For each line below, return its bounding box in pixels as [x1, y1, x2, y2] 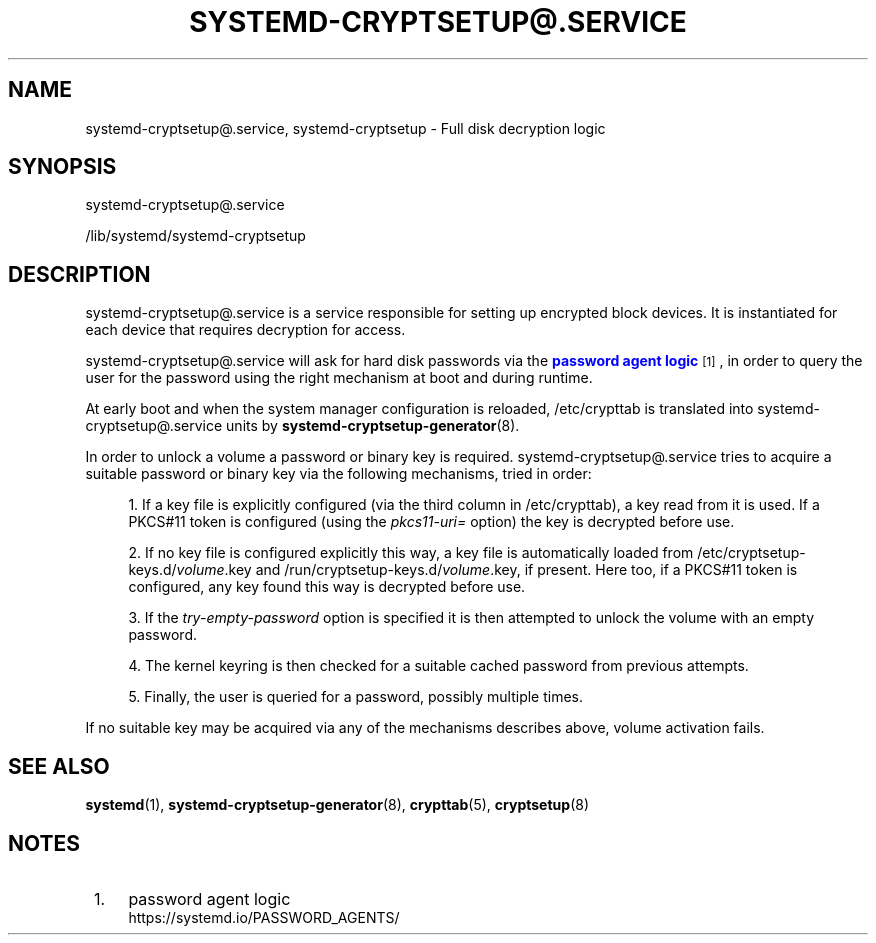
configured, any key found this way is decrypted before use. [128, 578, 526, 596]
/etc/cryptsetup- [697, 544, 806, 562]
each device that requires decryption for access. [85, 321, 406, 339]
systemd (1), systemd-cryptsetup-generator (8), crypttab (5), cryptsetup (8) [85, 796, 589, 814]
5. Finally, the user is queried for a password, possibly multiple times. [128, 688, 584, 706]
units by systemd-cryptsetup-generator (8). [226, 417, 520, 435]
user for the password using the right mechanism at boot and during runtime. [85, 369, 593, 387]
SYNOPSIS [8, 154, 117, 180]
